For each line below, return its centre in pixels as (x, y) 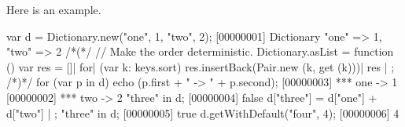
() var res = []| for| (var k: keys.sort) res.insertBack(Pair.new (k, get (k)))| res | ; (201, 66)
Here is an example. (54, 9)
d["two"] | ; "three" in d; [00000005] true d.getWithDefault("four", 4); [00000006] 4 (203, 112)
